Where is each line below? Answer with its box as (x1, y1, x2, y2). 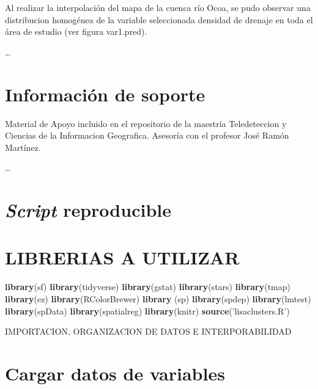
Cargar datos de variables (5, 360, 225, 385)
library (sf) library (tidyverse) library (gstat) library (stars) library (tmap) (5, 280, 290, 293)
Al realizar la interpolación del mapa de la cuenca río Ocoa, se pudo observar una (5, 1, 311, 13)
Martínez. (5, 140, 41, 153)
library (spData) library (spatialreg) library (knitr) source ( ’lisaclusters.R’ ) (5, 304, 290, 317)
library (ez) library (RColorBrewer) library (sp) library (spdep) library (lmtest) (5, 292, 311, 305)
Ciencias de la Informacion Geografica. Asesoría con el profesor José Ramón (5, 129, 289, 142)
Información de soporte (5, 81, 205, 106)
